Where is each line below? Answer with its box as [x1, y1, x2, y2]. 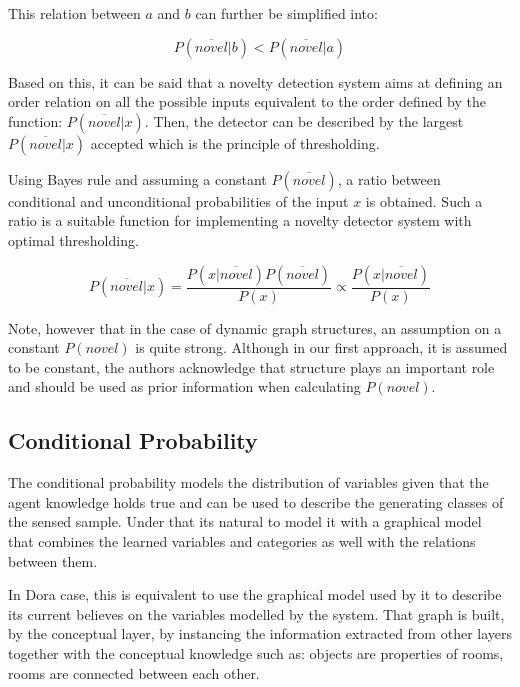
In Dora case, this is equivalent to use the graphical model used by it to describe [8, 584, 502, 605]
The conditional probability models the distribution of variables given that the [8, 472, 489, 493]
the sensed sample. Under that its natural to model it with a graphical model [8, 511, 482, 532]
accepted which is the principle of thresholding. [90, 132, 380, 153]
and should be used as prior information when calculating [8, 376, 361, 397]
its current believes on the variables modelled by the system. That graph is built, [8, 603, 505, 624]
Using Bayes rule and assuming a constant [8, 168, 267, 189]
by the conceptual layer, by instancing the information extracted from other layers [8, 623, 513, 644]
